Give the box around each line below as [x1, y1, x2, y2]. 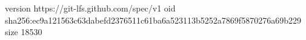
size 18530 [5, 25, 42, 38]
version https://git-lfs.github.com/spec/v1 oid [5, 2, 176, 14]
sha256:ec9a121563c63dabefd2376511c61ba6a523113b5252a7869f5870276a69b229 [5, 13, 301, 26]
